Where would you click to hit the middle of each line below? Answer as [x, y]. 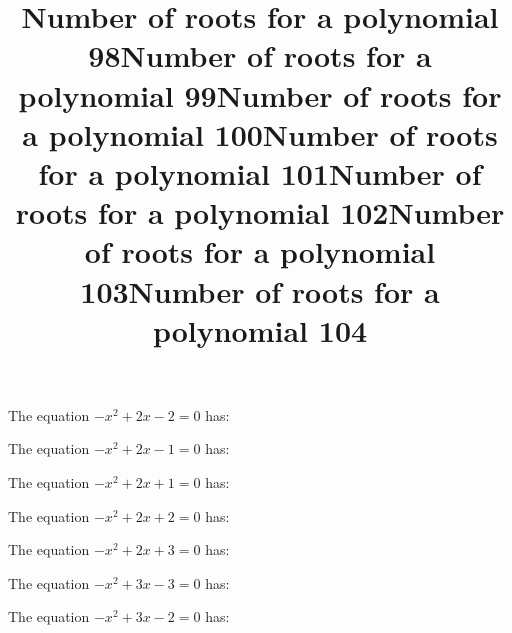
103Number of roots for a [260, 290]
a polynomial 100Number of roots [260, 133]
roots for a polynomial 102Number [260, 212]
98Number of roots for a [260, 55]
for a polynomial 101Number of [260, 172]
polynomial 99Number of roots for [260, 94]
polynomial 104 [260, 329]
